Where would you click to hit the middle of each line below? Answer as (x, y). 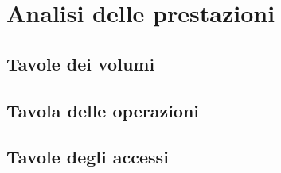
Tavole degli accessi (88, 157)
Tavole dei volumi (81, 63)
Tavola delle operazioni (103, 110)
